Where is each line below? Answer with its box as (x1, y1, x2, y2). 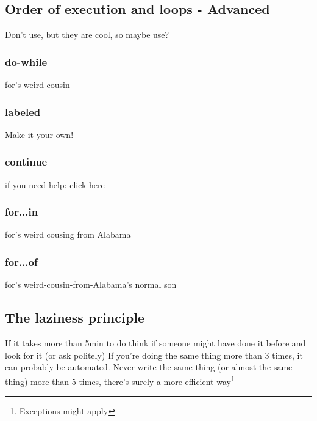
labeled (5, 104, 41, 119)
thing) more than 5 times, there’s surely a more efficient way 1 (5, 373, 235, 387)
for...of (5, 254, 38, 269)
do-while (5, 54, 48, 69)
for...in (5, 204, 38, 219)
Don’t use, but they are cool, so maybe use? (5, 28, 169, 41)
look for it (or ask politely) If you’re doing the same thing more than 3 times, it (5, 348, 303, 361)
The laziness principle (5, 308, 144, 327)
